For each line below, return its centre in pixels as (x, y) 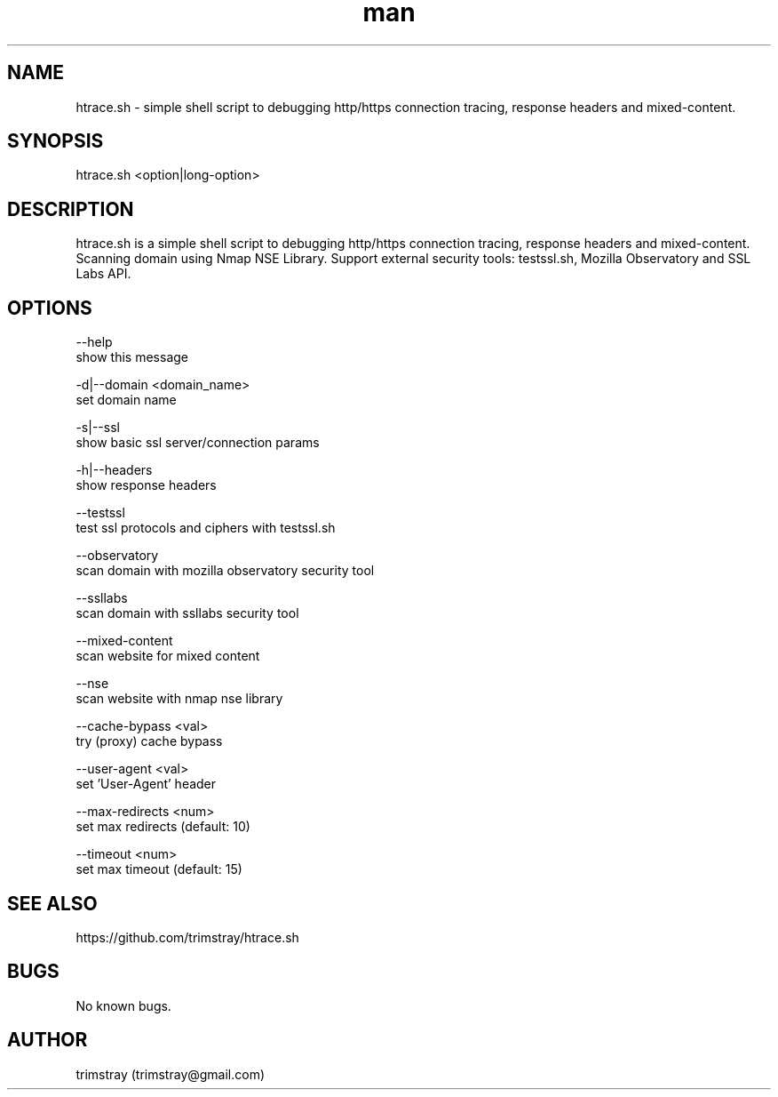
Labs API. (103, 274)
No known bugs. (123, 1005)
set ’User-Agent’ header (146, 784)
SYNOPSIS (56, 141)
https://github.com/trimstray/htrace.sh (187, 937)
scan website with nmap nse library (179, 699)
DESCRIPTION (71, 209)
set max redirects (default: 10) (163, 827)
